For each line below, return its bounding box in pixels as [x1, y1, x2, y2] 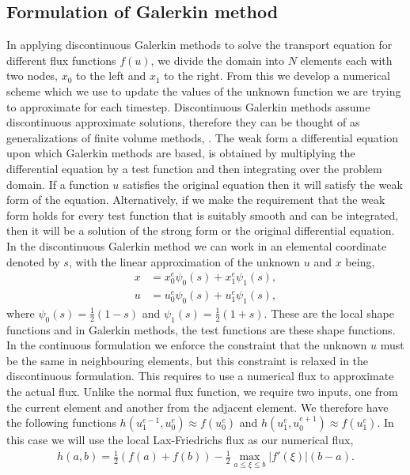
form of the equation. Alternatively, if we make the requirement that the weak [6, 191, 385, 208]
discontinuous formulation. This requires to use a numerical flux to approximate [6, 368, 394, 384]
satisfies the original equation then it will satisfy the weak [122, 175, 403, 192]
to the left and [76, 67, 146, 84]
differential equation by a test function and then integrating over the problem [6, 160, 382, 176]
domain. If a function [6, 175, 109, 192]
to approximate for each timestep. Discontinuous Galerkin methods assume [6, 98, 370, 115]
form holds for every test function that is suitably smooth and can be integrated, [6, 206, 399, 223]
